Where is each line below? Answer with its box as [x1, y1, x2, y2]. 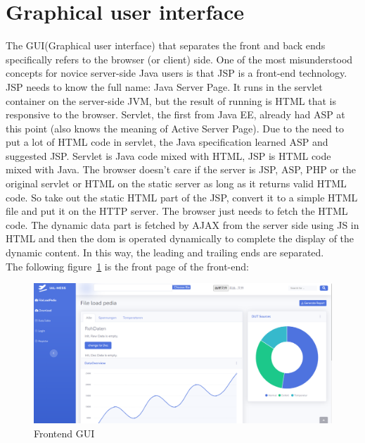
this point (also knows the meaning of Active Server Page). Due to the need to [6, 120, 344, 135]
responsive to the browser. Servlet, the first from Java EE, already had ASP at [6, 107, 345, 122]
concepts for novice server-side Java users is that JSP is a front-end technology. [6, 65, 347, 80]
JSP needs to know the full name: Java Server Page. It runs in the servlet [6, 79, 323, 94]
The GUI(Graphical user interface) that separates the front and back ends [6, 38, 326, 53]
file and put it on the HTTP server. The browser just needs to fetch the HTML [6, 204, 348, 218]
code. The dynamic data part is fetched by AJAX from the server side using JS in [6, 217, 359, 232]
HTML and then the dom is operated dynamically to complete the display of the [6, 231, 354, 246]
